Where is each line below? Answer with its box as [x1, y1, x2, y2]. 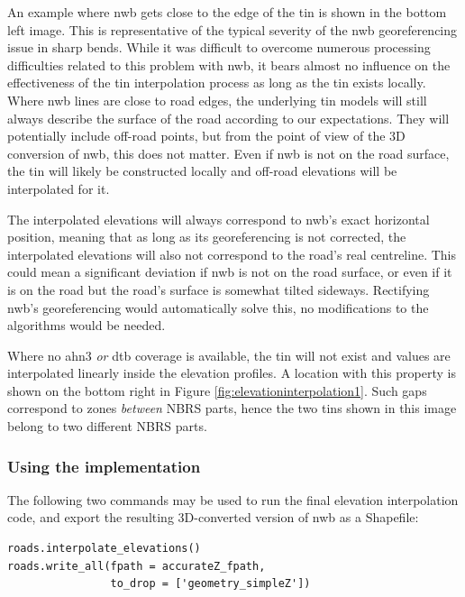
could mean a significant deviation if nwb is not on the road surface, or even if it [7, 262, 452, 281]
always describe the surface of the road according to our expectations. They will [7, 108, 450, 127]
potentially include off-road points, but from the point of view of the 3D [7, 126, 406, 145]
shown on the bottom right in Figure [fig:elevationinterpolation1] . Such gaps [7, 381, 427, 400]
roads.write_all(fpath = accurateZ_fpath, [7, 559, 266, 573]
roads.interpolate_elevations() [7, 542, 201, 556]
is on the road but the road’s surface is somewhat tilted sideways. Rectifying [7, 280, 430, 298]
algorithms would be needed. [7, 316, 166, 335]
